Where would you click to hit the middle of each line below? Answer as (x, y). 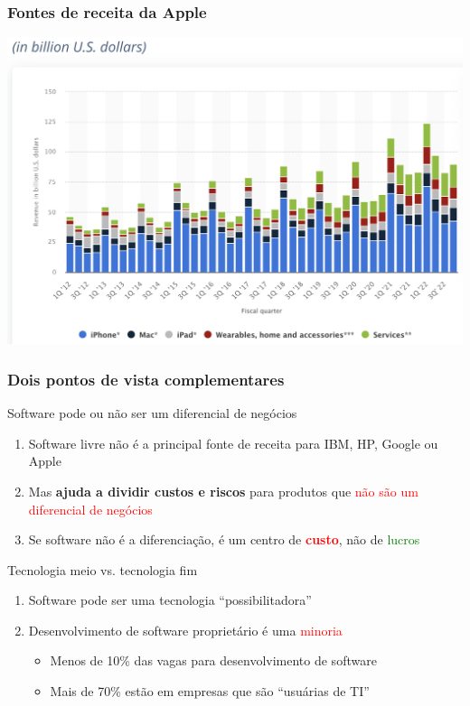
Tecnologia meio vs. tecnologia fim (103, 569)
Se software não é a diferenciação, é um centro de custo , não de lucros (224, 539)
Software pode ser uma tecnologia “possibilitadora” (170, 600)
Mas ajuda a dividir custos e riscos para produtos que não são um (223, 491)
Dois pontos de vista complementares (146, 379)
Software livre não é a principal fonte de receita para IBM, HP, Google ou (233, 443)
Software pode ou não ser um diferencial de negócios (152, 413)
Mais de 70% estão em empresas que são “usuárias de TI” (210, 691)
